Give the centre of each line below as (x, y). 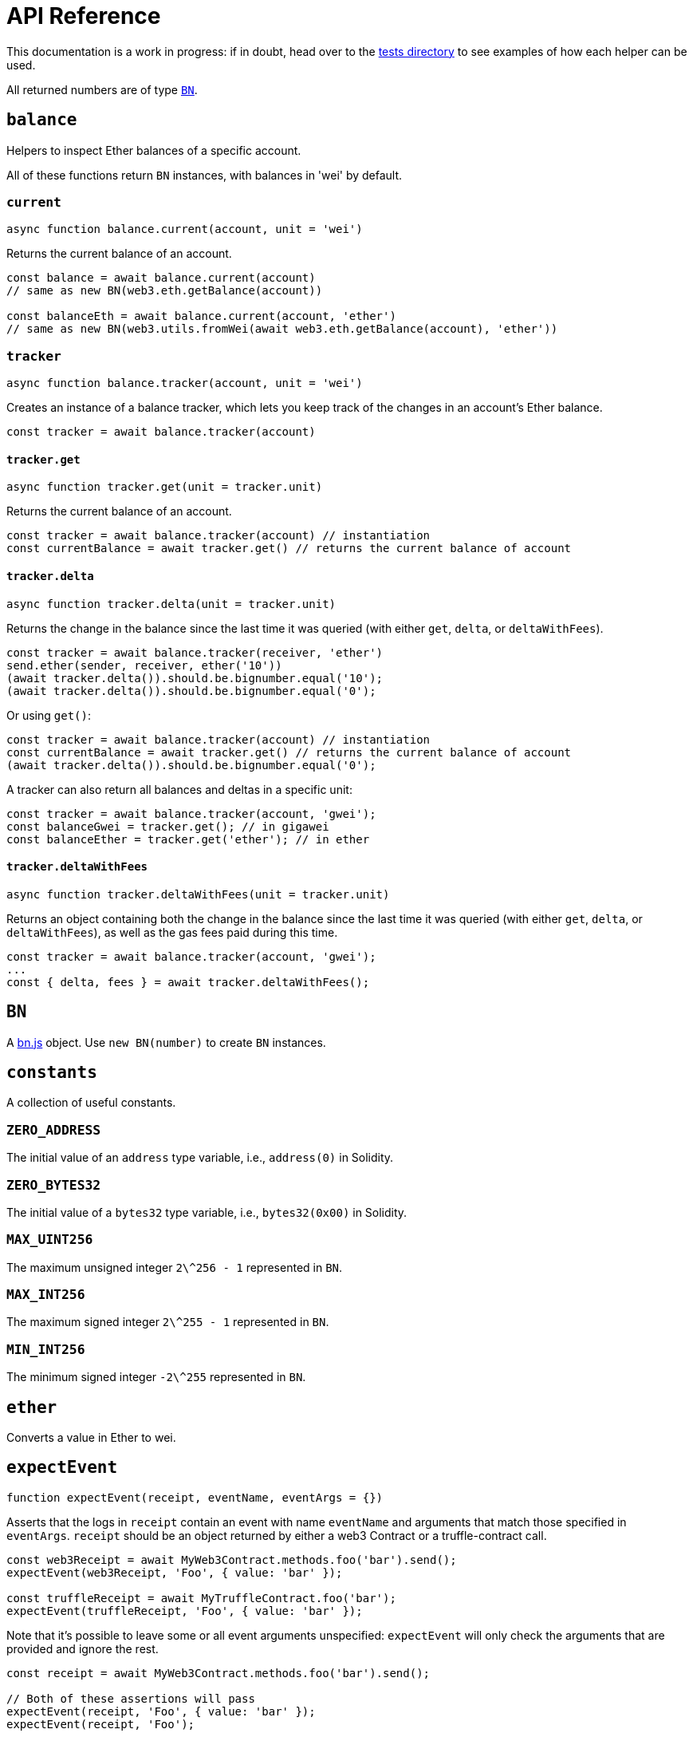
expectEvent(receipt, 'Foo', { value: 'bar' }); (161, 1711)
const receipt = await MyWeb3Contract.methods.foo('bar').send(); (219, 1673)
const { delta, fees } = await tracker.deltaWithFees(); (188, 982)
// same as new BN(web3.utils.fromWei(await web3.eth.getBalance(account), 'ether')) (282, 329)
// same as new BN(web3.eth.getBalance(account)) (165, 291)
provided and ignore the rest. (83, 1648)
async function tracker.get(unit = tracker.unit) (165, 487)
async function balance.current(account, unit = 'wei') (185, 229)
